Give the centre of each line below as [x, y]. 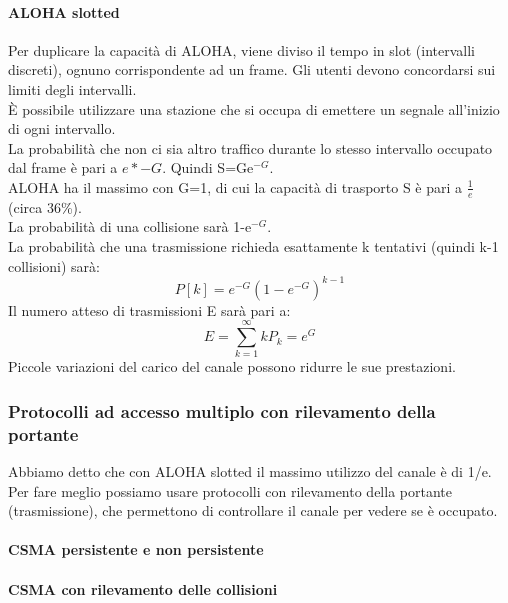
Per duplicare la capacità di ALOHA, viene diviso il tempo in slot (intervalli [241, 49]
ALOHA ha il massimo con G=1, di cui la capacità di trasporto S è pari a [235, 186]
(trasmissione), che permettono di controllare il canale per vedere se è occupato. [253, 510]
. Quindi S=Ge [208, 167]
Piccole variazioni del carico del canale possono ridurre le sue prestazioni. [232, 366]
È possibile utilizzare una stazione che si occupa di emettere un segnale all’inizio [254, 108]
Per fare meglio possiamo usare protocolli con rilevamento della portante [230, 490]
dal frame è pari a [63, 167]
